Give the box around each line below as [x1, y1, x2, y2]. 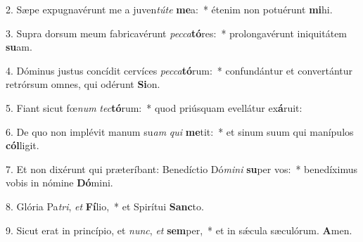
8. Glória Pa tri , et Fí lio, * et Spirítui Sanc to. [6, 198, 204, 213]
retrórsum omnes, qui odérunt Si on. [6, 77, 160, 91]
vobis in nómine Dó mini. [6, 175, 113, 190]
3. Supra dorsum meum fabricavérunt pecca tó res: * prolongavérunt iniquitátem [6, 25, 348, 40]
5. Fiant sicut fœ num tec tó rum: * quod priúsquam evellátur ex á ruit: [6, 100, 302, 115]
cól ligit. [6, 138, 39, 153]
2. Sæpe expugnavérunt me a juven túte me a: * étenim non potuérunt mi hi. [6, 2, 333, 16]
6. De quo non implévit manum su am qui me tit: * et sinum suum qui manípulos [6, 124, 354, 139]
